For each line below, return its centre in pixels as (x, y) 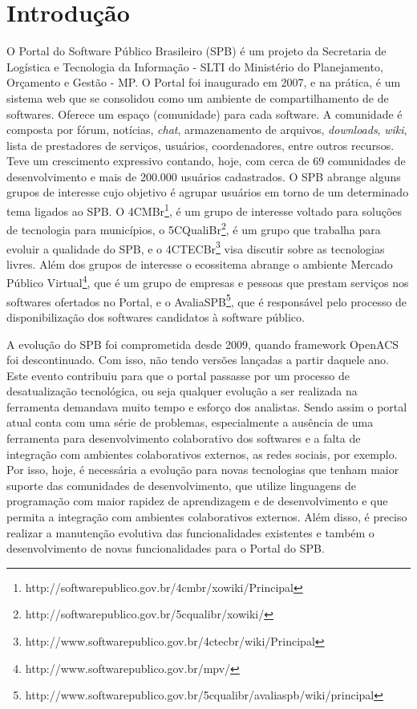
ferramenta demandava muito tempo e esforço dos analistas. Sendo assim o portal (207, 406)
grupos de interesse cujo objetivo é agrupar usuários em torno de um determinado (208, 192)
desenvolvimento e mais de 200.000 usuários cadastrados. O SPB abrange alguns (204, 176)
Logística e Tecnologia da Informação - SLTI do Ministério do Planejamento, (195, 66)
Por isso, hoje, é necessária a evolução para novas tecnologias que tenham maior (203, 470)
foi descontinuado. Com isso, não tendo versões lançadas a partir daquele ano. (198, 360)
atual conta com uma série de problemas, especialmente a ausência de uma (190, 422)
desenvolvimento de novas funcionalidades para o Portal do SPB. (166, 548)
